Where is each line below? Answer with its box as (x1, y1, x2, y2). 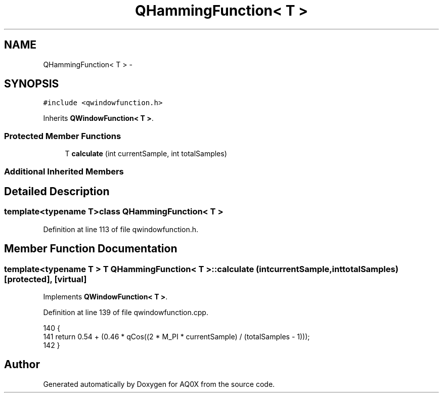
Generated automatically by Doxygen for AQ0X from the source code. (43, 379, 275, 388)
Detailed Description (4, 185, 110, 198)
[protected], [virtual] (4, 274, 87, 284)
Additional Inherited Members (4, 166, 124, 177)
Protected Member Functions (4, 130, 121, 141)
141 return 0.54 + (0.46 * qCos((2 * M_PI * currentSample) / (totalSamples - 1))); (43, 332, 310, 341)
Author (4, 358, 40, 371)
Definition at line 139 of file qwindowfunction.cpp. (43, 308, 208, 317)
